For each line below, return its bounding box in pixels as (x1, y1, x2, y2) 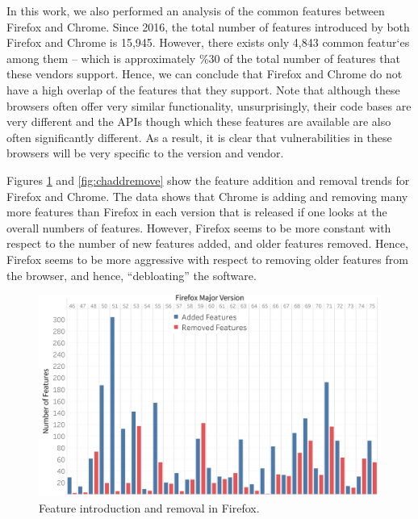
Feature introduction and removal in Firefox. (39, 499, 260, 516)
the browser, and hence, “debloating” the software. (6, 266, 257, 283)
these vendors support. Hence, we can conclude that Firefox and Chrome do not (6, 65, 403, 82)
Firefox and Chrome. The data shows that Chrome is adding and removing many (6, 187, 408, 204)
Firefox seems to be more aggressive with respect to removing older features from (6, 250, 408, 267)
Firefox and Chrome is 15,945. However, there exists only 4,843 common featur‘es (6, 34, 410, 51)
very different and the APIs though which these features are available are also (6, 113, 391, 130)
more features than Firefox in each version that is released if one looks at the (6, 203, 387, 220)
